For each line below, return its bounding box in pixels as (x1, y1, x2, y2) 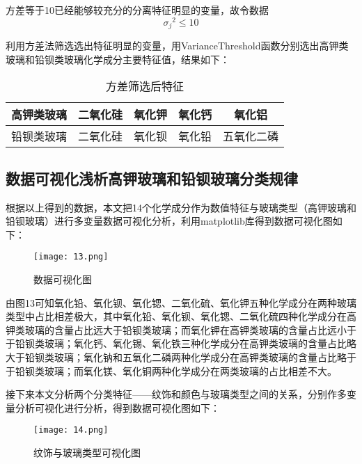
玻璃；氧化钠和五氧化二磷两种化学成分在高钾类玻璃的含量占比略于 (54, 349, 356, 364)
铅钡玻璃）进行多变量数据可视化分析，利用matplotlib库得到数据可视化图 (6, 214, 333, 228)
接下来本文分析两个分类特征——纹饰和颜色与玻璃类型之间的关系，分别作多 (6, 387, 347, 401)
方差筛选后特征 (106, 78, 184, 95)
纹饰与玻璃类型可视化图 (33, 445, 141, 459)
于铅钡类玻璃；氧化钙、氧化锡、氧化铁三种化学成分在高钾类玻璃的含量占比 (6, 336, 347, 351)
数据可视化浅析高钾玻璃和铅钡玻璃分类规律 (6, 167, 298, 189)
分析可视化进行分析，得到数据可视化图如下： (15, 400, 220, 415)
